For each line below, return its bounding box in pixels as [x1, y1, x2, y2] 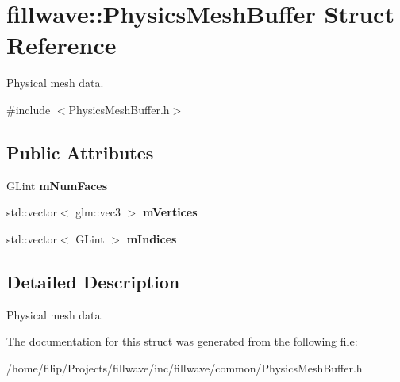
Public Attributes [6, 139, 154, 164]
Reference [6, 29, 117, 61]
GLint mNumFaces [6, 177, 108, 193]
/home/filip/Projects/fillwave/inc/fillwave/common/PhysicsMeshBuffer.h [6, 359, 363, 376]
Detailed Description [6, 269, 180, 293]
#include [6, 101, 51, 117]
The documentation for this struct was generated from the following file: [6, 333, 358, 350]
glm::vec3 [75, 204, 121, 220]
